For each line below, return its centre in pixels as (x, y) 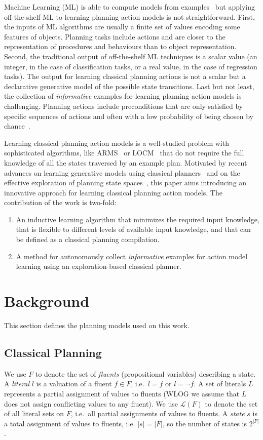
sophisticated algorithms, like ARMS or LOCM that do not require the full (124, 153)
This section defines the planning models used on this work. (97, 325)
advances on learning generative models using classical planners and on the (122, 172)
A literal (17, 384)
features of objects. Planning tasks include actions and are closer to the (115, 36)
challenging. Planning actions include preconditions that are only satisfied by (124, 106)
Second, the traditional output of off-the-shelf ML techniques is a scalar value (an (131, 56)
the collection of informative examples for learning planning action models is (123, 96)
